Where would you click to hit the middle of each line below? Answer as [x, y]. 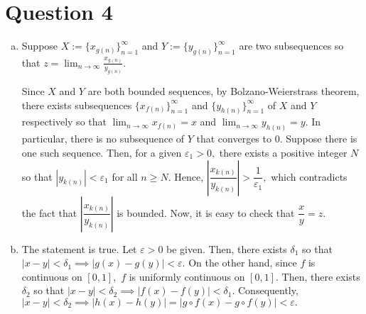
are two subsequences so [291, 46]
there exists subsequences [77, 105]
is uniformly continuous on [187, 276]
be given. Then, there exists [227, 248]
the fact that [49, 212]
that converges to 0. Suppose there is [277, 139]
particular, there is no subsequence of [103, 139]
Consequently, [268, 290]
